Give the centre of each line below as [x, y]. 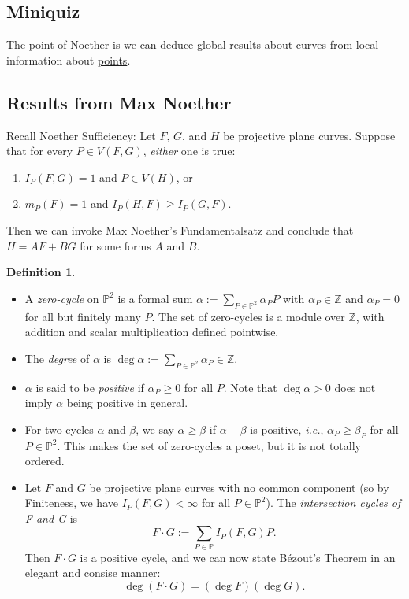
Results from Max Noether [119, 102]
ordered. [45, 461]
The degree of [57, 358]
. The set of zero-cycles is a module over [248, 316]
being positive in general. [127, 403]
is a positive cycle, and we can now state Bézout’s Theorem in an [238, 557]
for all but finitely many [83, 316]
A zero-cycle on [62, 298]
